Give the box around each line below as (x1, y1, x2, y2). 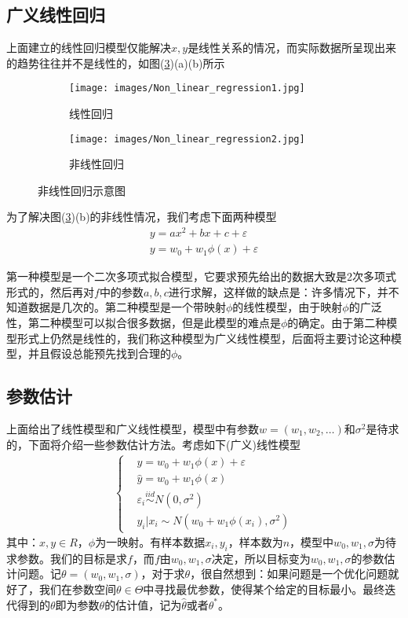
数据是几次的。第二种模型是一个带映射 (27, 299, 226, 315)
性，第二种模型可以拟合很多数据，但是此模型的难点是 (6, 315, 281, 330)
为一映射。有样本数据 (95, 534, 206, 550)
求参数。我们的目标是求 (6, 550, 127, 566)
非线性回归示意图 (38, 182, 126, 198)
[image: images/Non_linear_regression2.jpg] (69, 133, 305, 145)
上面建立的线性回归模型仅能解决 (6, 39, 171, 56)
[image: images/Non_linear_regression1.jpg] (69, 83, 305, 94)
